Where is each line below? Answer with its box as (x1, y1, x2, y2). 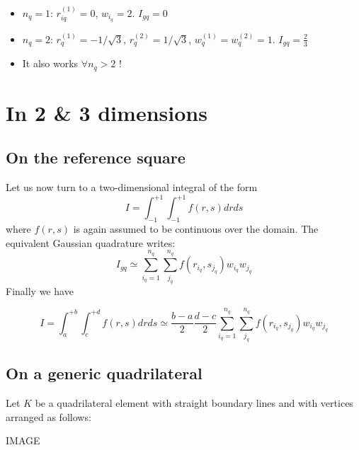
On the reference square (6, 146, 186, 168)
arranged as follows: (6, 409, 91, 424)
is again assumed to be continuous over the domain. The (73, 221, 319, 236)
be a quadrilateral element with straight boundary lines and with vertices (35, 396, 353, 410)
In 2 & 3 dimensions (6, 98, 207, 127)
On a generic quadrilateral (6, 362, 203, 384)
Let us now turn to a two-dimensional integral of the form (6, 180, 258, 195)
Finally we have (6, 283, 74, 298)
